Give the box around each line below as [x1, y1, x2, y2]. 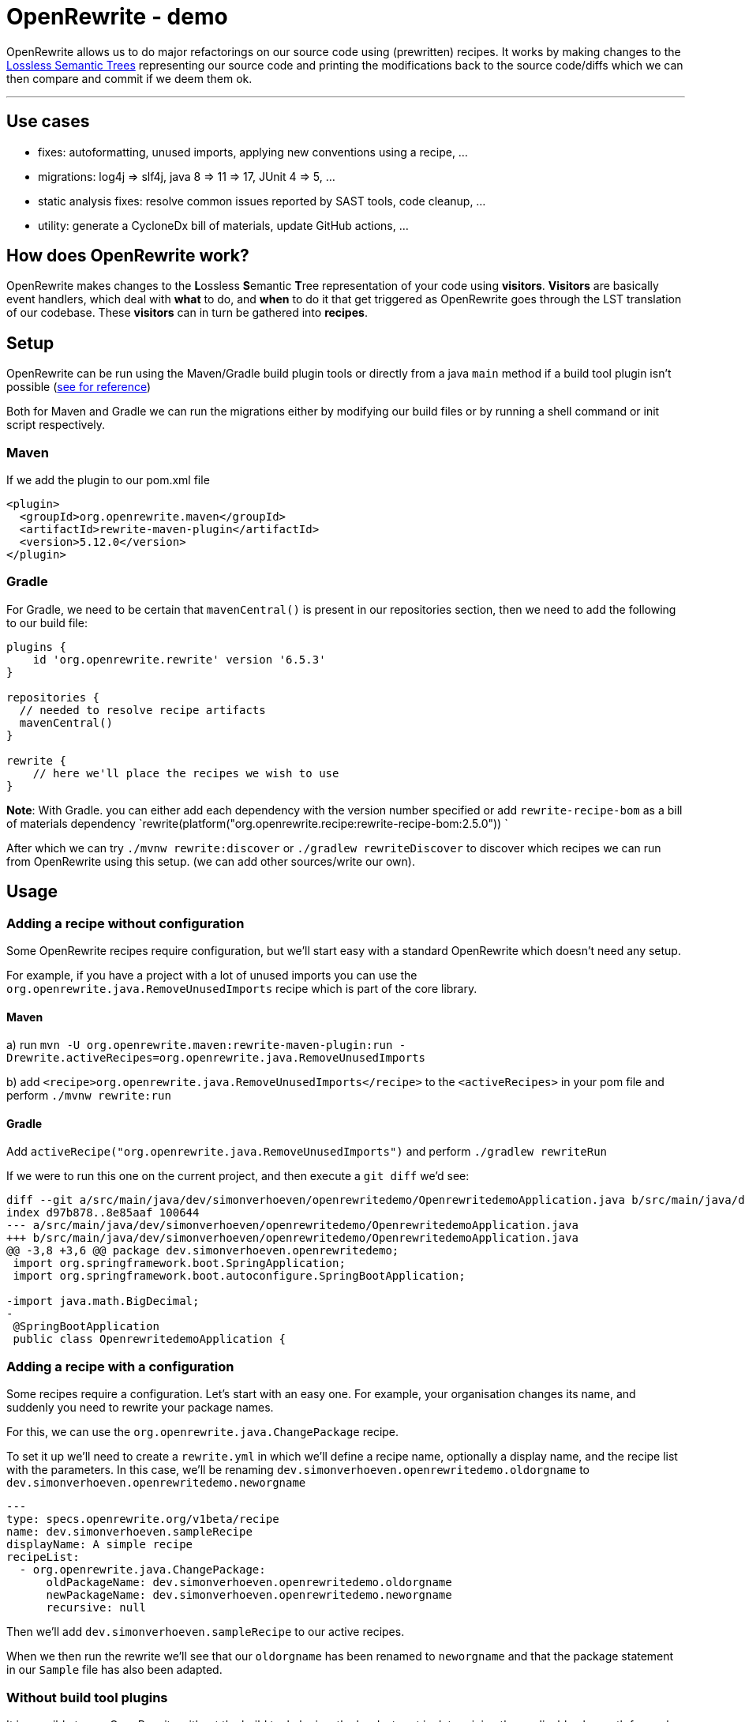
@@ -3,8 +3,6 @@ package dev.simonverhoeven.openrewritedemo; [6, 1244, 399, 1258]
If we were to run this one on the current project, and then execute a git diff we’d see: [6, 1169, 470, 1183]
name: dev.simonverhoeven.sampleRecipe [6, 1525, 253, 1539]
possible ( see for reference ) [6, 380, 152, 394]
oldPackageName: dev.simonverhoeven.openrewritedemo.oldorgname [46, 1576, 452, 1589]
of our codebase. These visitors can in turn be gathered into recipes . [6, 306, 368, 320]
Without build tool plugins [6, 1689, 168, 1705]
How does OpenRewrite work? [6, 246, 249, 266]
